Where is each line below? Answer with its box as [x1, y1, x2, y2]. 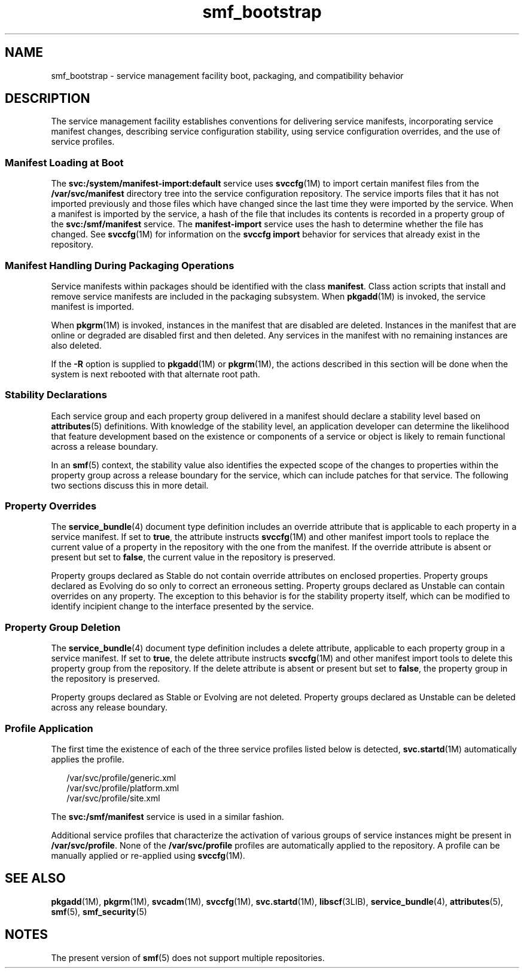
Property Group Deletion [5, 621, 121, 633]
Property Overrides [5, 500, 97, 513]
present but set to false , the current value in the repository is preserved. [51, 552, 336, 563]
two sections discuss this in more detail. [51, 480, 209, 490]
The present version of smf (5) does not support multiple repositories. [51, 952, 325, 963]
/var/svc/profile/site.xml [66, 792, 160, 803]
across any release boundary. [51, 702, 168, 713]
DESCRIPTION [5, 91, 90, 106]
